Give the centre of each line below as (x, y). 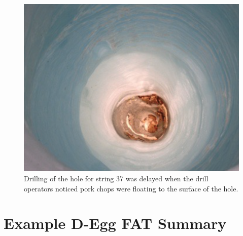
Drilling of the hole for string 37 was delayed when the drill (116, 178)
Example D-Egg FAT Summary (115, 223)
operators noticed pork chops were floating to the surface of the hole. (131, 188)
